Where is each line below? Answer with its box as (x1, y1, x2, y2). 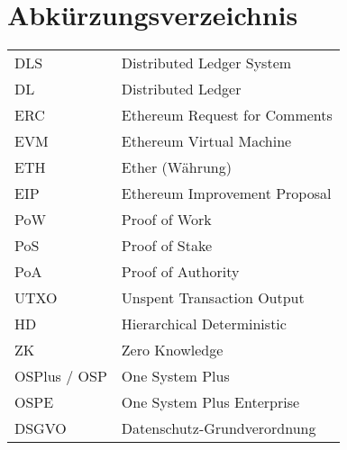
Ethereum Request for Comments (121, 104, 333, 126)
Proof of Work (121, 209, 212, 230)
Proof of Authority (121, 261, 240, 283)
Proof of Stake (121, 235, 213, 256)
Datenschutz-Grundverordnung (121, 418, 316, 439)
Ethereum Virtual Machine (121, 130, 292, 152)
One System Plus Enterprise (121, 391, 300, 413)
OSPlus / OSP (14, 365, 107, 387)
